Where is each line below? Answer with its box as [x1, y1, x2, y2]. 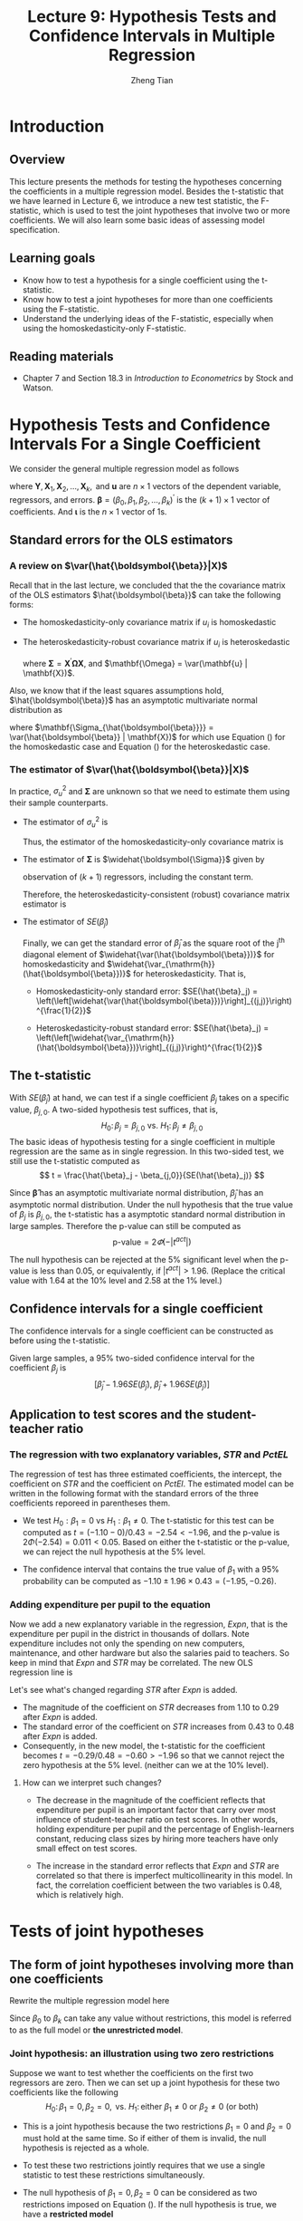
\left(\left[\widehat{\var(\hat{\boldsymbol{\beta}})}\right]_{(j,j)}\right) [35, 995, 292, 1006]
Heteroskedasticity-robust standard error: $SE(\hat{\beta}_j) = [35, 1022, 270, 1034]
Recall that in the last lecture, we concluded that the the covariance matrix [9, 580, 287, 591]
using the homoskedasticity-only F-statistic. [22, 322, 187, 333]
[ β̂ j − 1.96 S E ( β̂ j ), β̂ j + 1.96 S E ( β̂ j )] [93, 1379, 211, 1391]
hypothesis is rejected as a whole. [22, 2142, 150, 2153]
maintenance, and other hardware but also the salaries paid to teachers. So [9, 1648, 289, 1659]
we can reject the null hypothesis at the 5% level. [22, 1546, 206, 1557]
